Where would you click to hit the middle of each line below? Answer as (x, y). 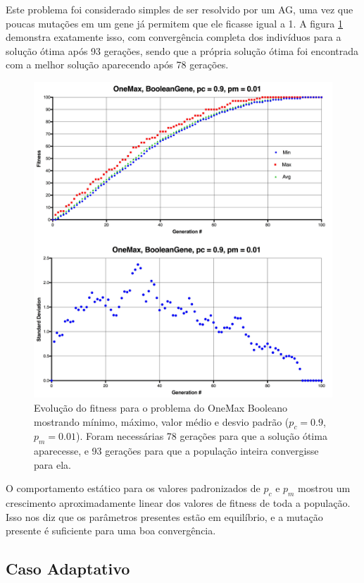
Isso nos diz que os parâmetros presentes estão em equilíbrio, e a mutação (164, 516)
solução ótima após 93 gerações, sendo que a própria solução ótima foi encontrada (182, 50)
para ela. (52, 464)
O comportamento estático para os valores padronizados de (133, 488)
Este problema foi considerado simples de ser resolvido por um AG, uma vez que (180, 9)
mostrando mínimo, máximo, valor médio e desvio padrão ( (162, 421)
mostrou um (324, 488)
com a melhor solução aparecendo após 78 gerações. (117, 65)
